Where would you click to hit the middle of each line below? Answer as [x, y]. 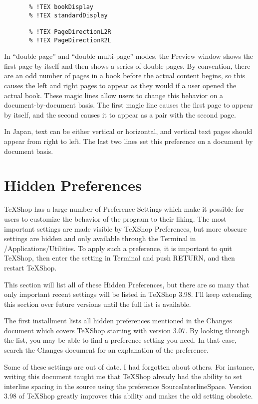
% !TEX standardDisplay [68, 15]
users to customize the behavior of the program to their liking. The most [115, 218]
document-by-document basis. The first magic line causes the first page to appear [129, 105]
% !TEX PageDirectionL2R [70, 32]
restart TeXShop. [30, 267]
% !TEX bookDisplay [61, 7]
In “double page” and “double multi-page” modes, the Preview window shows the [129, 56]
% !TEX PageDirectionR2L [70, 40]
